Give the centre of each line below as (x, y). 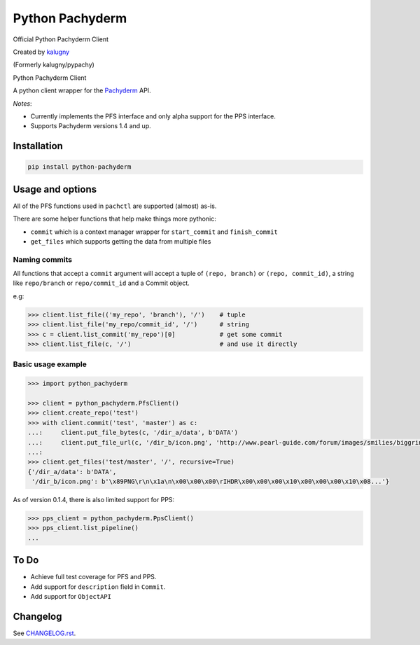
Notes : (22, 103)
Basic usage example (50, 364)
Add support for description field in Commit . (98, 587)
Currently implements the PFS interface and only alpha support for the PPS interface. (153, 116)
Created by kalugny (41, 52)
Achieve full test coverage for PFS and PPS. (93, 577)
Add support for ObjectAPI (71, 597)
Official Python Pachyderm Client (61, 39)
